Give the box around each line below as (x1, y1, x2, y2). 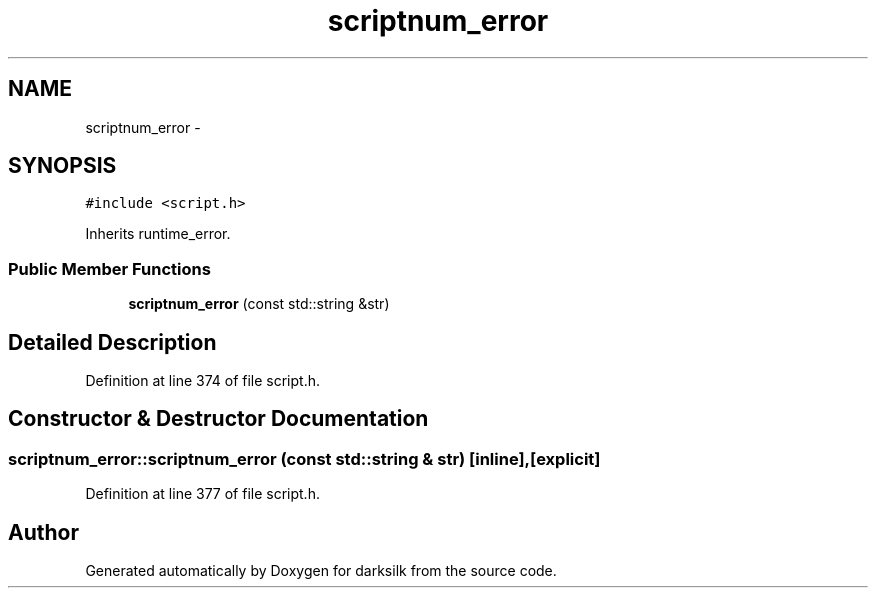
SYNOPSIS (8, 153, 117, 179)
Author (8, 519, 79, 545)
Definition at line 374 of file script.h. (85, 372, 320, 390)
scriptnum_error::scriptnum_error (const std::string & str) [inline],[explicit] (8, 448, 601, 469)
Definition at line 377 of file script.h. (85, 485, 320, 503)
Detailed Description (8, 329, 217, 355)
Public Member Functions (8, 258, 211, 279)
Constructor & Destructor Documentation (8, 406, 429, 432)
